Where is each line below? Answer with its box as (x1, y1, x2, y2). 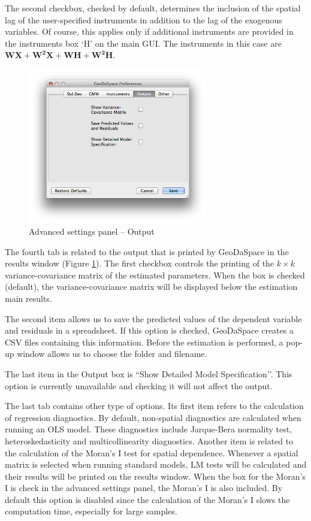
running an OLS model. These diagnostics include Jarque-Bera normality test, (5, 423, 292, 435)
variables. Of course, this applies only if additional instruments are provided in (5, 25, 294, 38)
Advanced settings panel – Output (29, 225, 155, 238)
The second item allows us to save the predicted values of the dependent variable (5, 312, 302, 325)
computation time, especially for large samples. (5, 505, 177, 517)
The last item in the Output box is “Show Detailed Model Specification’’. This (5, 367, 292, 380)
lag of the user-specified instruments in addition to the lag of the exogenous (5, 13, 282, 26)
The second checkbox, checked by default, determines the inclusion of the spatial (5, 2, 301, 14)
